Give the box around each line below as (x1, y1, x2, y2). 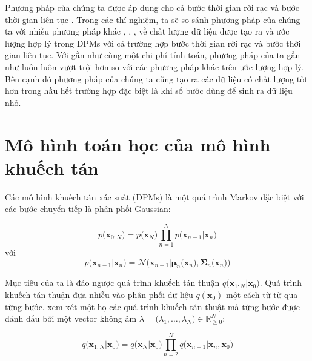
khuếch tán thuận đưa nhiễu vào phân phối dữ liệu (5, 288, 193, 300)
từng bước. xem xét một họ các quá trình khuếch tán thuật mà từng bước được (5, 300, 300, 313)
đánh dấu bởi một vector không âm (5, 312, 137, 325)
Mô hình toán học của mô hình (5, 131, 271, 156)
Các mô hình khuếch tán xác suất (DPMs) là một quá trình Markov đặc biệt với (5, 190, 304, 203)
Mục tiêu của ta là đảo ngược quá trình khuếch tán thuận (5, 276, 220, 289)
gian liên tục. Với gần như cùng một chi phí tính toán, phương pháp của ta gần (5, 48, 300, 61)
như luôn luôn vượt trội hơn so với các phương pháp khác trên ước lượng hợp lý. (5, 60, 304, 73)
